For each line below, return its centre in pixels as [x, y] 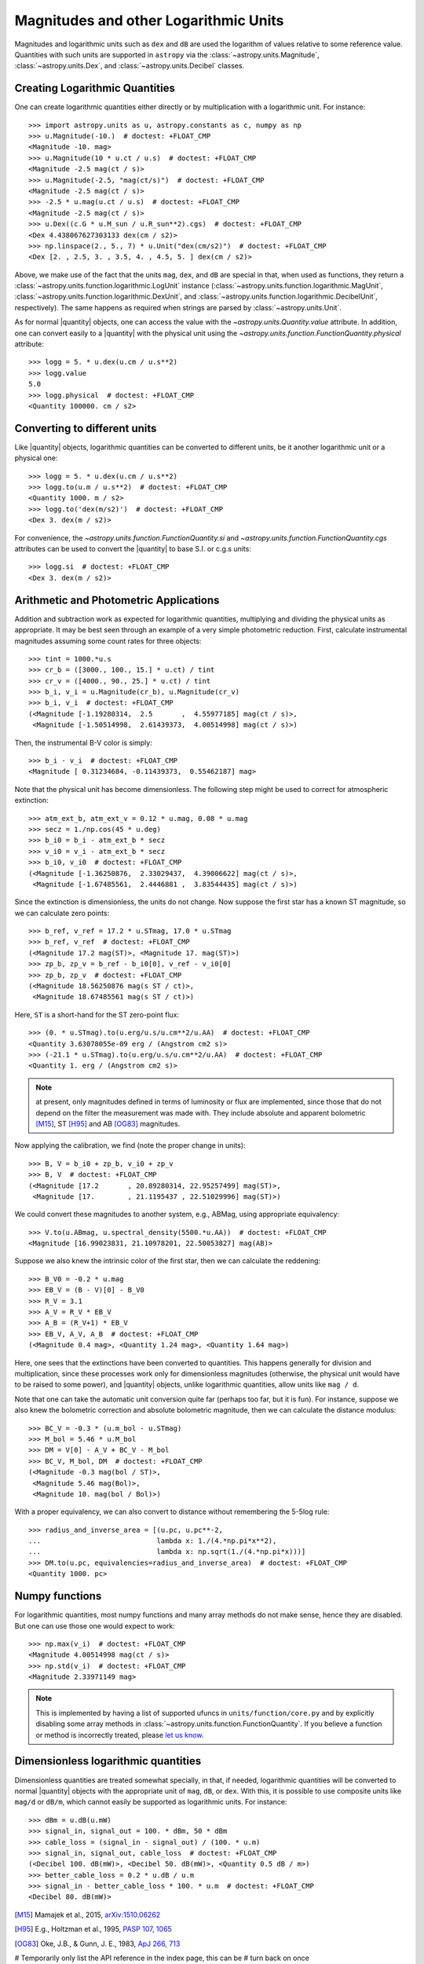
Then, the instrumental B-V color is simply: [83, 742]
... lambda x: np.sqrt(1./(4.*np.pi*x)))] [167, 1552]
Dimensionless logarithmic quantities [108, 1761]
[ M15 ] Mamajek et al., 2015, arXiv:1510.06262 [88, 1915]
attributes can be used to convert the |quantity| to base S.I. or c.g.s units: [133, 549]
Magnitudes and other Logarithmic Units [149, 20]
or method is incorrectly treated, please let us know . [120, 1735]
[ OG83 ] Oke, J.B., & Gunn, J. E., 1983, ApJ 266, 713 [97, 1944]
